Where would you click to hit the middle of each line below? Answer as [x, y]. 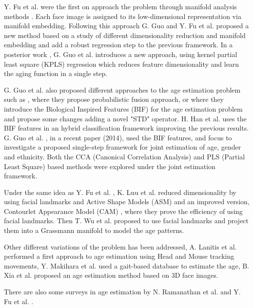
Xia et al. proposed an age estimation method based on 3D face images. [111, 275]
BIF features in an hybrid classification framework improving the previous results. [126, 128]
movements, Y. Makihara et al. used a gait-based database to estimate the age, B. [126, 265]
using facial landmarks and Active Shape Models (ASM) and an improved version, [127, 202]
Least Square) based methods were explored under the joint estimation [110, 166]
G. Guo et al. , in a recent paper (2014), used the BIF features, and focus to [118, 137]
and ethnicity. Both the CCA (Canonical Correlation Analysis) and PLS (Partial [125, 156]
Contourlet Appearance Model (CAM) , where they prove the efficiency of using [123, 211]
